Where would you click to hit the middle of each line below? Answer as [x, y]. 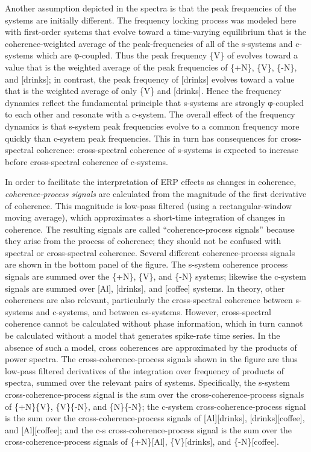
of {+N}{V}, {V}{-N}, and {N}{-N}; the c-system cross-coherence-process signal [155, 406]
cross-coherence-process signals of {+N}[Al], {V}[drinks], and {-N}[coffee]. [142, 441]
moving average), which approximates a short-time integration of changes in [145, 217]
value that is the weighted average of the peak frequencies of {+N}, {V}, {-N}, [151, 67]
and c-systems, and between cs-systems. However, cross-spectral [153, 311]
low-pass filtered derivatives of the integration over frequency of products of [144, 370]
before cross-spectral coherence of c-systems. [86, 161]
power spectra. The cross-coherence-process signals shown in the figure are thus [151, 359]
